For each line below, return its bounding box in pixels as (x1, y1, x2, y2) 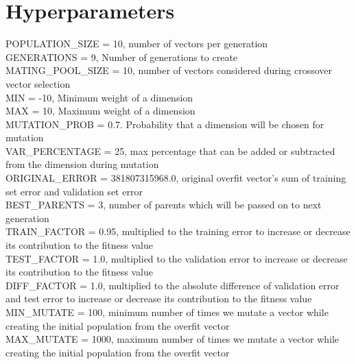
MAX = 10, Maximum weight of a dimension (5, 104, 195, 118)
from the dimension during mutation (5, 157, 159, 171)
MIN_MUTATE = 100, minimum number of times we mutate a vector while (5, 305, 329, 319)
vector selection (5, 76, 71, 90)
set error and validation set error (5, 184, 143, 198)
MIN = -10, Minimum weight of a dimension (5, 90, 193, 104)
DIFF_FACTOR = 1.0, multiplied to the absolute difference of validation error (5, 278, 340, 292)
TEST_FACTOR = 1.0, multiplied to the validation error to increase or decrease (5, 251, 348, 265)
